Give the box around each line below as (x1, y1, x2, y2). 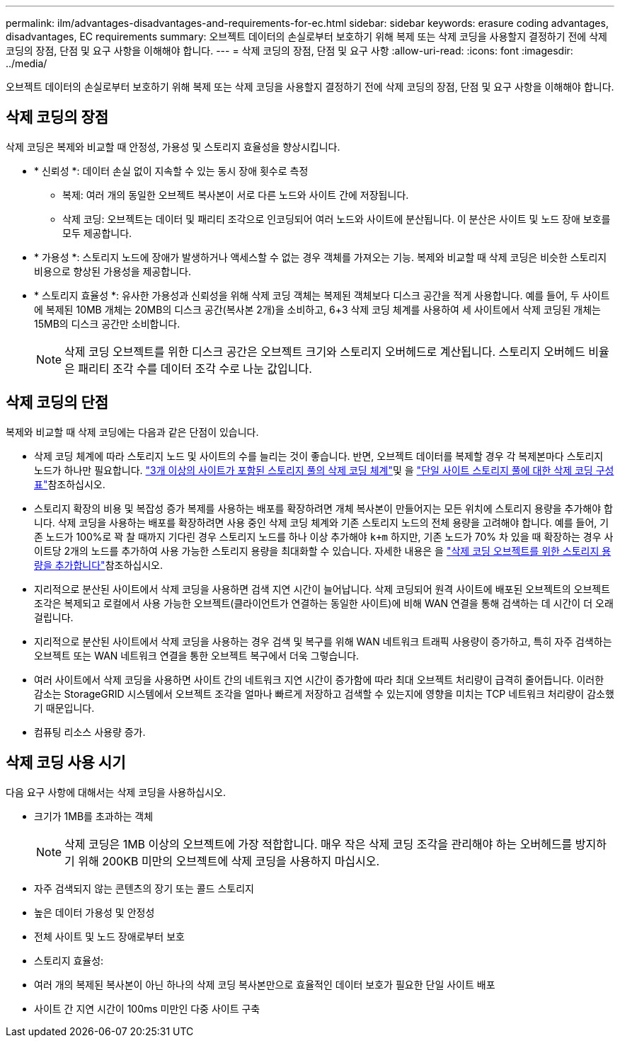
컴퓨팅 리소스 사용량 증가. (34, 725, 146, 738)
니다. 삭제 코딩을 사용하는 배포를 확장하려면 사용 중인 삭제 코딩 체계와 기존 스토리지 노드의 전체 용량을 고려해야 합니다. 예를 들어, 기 (34, 516, 609, 529)
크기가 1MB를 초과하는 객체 (34, 809, 154, 822)
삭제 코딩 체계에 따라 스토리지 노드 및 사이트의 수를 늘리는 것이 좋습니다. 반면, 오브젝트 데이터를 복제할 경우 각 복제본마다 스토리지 (34, 449, 604, 462)
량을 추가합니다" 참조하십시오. (34, 558, 163, 571)
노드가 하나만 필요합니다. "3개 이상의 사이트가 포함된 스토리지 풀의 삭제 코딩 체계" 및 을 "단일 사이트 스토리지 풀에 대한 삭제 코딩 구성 (34, 463, 614, 476)
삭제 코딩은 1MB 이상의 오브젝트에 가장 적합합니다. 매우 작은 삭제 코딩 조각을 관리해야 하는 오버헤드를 (64, 836, 573, 851)
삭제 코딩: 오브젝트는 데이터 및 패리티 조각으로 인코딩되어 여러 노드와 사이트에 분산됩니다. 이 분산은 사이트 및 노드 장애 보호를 (62, 212, 611, 225)
